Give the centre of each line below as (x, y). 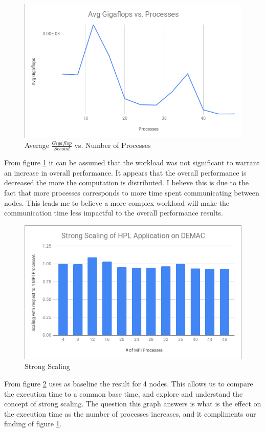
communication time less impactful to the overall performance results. (114, 213)
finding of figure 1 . (33, 424)
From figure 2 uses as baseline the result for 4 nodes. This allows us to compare (129, 383)
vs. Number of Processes (113, 145)
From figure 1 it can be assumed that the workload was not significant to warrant (132, 163)
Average (37, 145)
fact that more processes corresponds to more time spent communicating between (132, 192)
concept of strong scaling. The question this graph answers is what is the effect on (133, 404)
